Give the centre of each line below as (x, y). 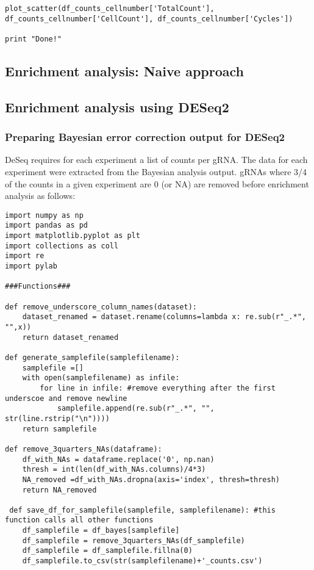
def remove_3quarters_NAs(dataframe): (84, 449)
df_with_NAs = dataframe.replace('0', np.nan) (118, 459)
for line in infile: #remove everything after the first (158, 388)
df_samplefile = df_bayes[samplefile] (101, 531)
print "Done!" (34, 39)
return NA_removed (59, 490)
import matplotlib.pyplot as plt (73, 236)
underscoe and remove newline (66, 398)
